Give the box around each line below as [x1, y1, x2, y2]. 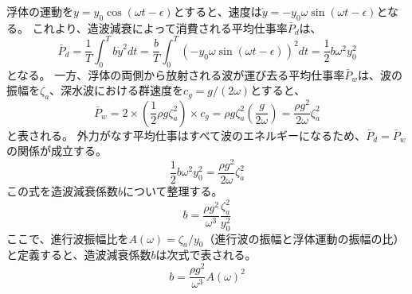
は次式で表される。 [155, 246, 257, 263]
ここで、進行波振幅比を [6, 230, 129, 246]
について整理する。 [123, 182, 223, 199]
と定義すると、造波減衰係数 [6, 246, 151, 263]
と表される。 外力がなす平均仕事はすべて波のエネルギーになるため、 [6, 126, 367, 143]
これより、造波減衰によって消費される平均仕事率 [32, 19, 288, 36]
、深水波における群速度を [49, 82, 184, 99]
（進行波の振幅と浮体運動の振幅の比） [203, 230, 405, 246]
